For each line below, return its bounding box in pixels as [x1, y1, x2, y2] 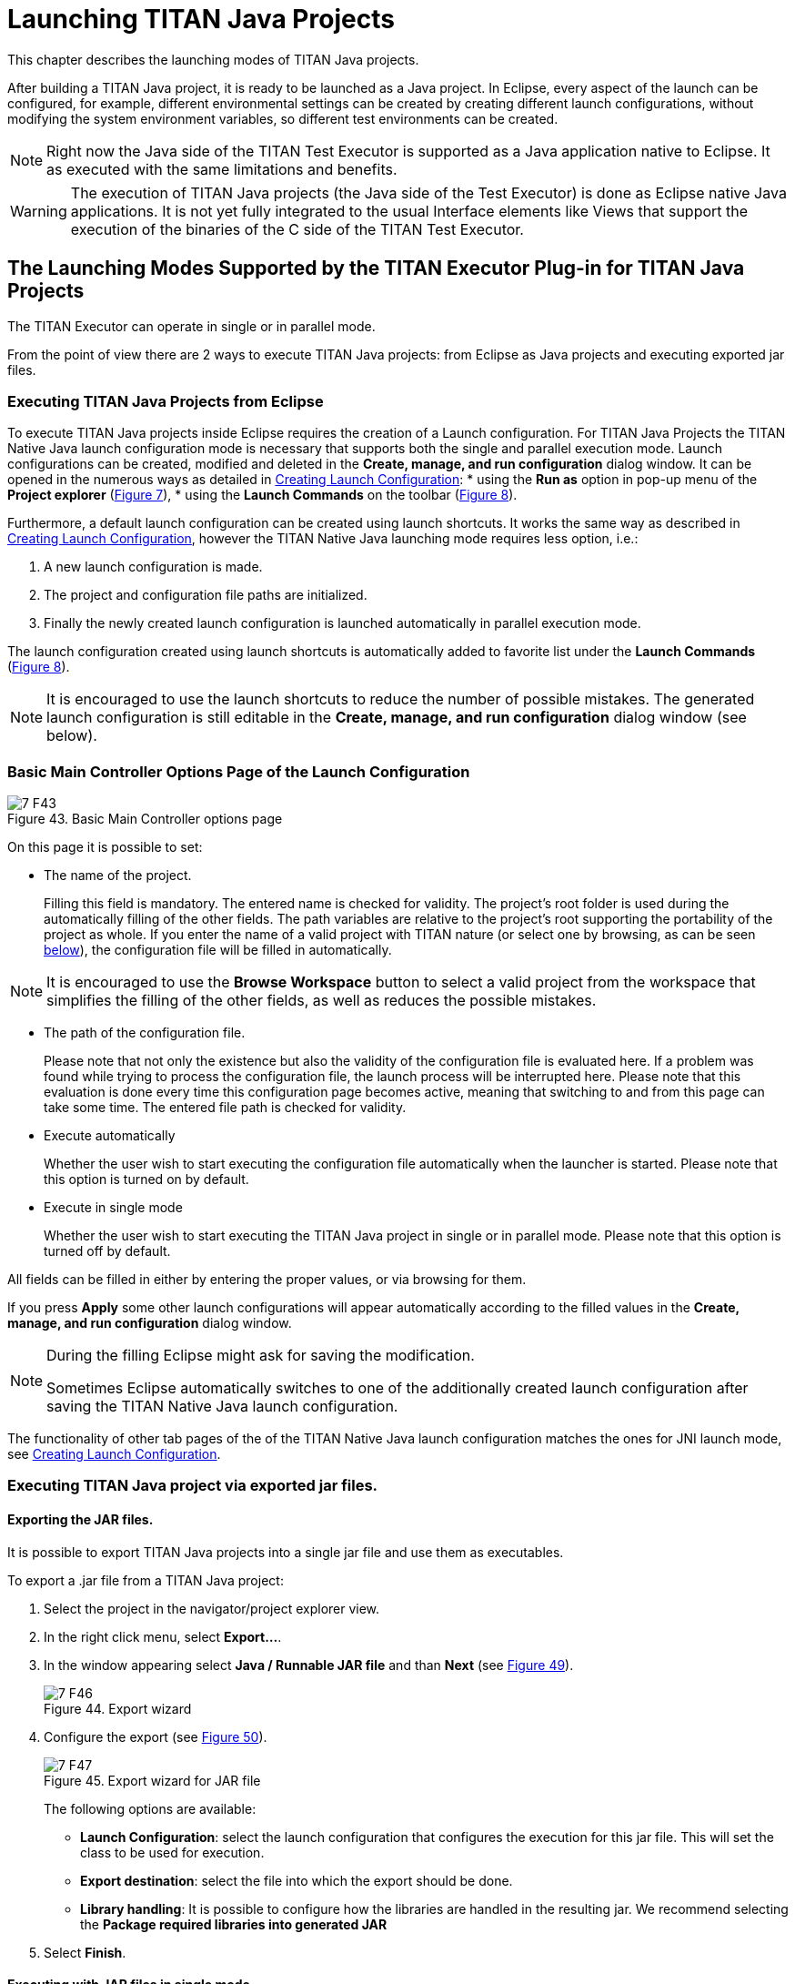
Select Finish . [44, 1944, 126, 1960]
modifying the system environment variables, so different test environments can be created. [7, 110, 559, 127]
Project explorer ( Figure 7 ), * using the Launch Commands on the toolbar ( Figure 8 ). [7, 487, 518, 503]
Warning [10, 201, 67, 220]
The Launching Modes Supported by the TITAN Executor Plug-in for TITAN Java [7, 257, 745, 280]
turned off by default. [44, 1243, 171, 1260]
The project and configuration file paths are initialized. [44, 587, 367, 603]
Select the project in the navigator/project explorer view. [44, 1600, 380, 1616]
